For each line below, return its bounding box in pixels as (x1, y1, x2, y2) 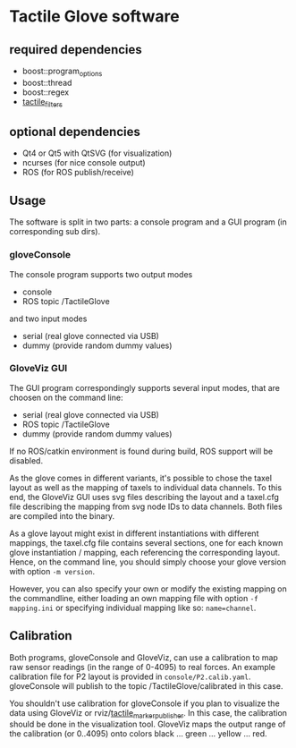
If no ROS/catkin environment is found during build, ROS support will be (9, 446, 274, 456)
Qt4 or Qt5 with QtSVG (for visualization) (21, 148, 173, 158)
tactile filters (21, 96, 63, 109)
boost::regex (21, 87, 70, 98)
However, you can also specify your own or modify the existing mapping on (9, 583, 288, 594)
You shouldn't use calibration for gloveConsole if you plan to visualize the (9, 698, 280, 709)
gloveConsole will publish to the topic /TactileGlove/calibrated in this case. (9, 680, 283, 691)
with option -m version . (9, 565, 96, 576)
